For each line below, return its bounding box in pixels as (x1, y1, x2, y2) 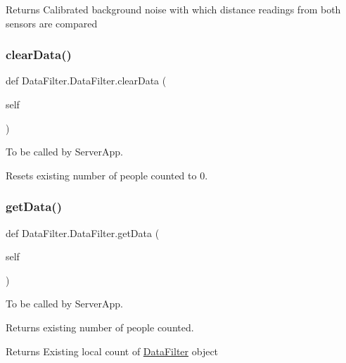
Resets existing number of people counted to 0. (6, 167, 208, 182)
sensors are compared (6, 15, 98, 30)
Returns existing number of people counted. (6, 319, 194, 334)
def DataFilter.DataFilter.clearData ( (6, 73, 167, 88)
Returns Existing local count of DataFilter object (6, 343, 219, 358)
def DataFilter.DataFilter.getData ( (6, 225, 160, 240)
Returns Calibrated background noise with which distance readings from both (6, 2, 341, 16)
